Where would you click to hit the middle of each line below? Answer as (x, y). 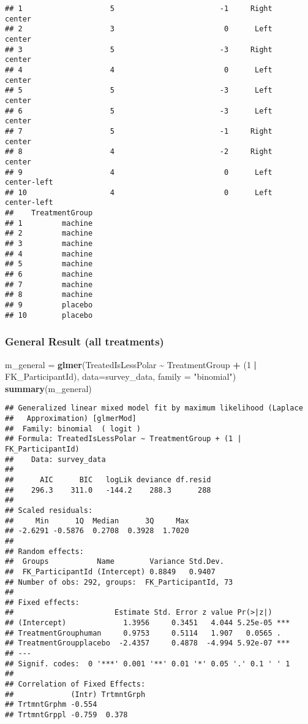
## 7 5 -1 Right (139, 131)
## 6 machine (49, 275)
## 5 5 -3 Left (139, 90)
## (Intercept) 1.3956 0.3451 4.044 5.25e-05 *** (148, 623)
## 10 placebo (49, 315)
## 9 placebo (49, 305)
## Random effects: (44, 551)
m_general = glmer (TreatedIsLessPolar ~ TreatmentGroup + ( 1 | (131, 364)
